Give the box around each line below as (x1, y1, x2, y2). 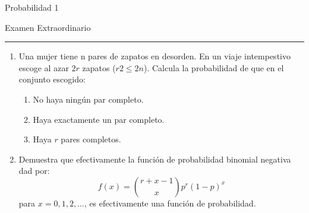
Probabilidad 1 (5, 1, 59, 13)
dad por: (18, 164, 50, 177)
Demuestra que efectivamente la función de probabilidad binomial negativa (18, 152, 291, 165)
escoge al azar (18, 61, 69, 74)
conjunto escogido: (18, 73, 86, 85)
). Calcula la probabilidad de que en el (144, 61, 284, 74)
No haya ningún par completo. (33, 93, 144, 105)
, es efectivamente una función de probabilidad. (84, 196, 256, 209)
